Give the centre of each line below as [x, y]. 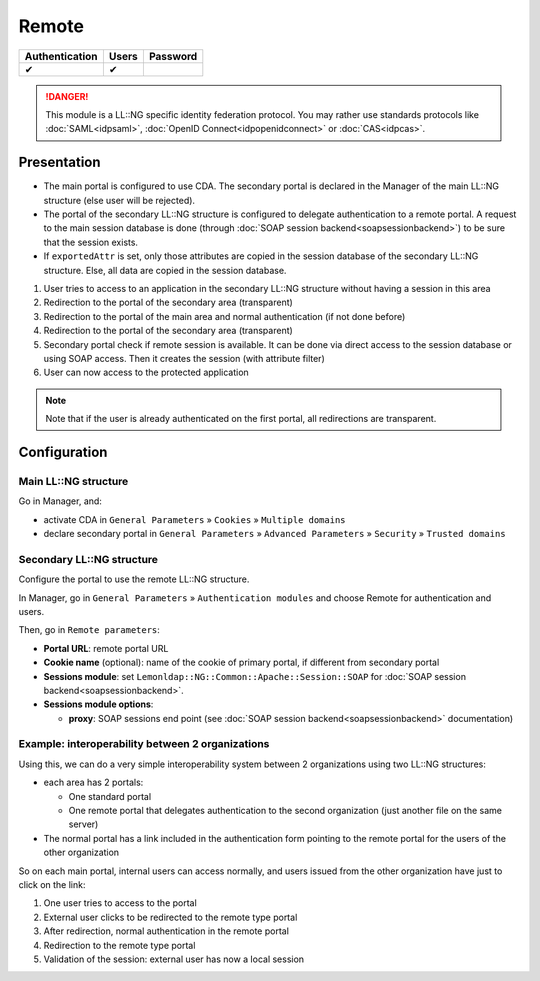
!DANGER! [67, 96]
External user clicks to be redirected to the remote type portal [170, 917]
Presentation [59, 162]
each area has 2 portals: [93, 782]
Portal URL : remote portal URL [106, 648]
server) [83, 824]
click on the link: [52, 884]
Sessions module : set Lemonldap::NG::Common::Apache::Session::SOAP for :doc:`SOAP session [255, 676]
